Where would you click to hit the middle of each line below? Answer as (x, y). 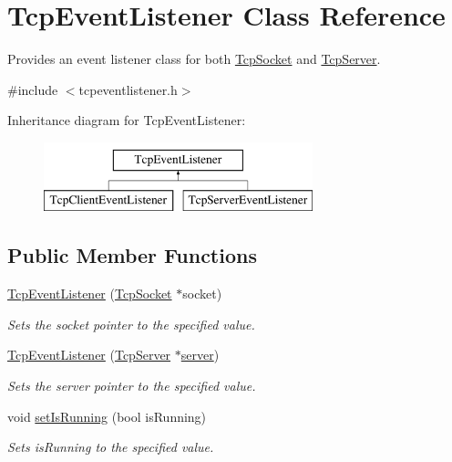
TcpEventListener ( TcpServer (89, 355)
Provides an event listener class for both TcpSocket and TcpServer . (194, 59)
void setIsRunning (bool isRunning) (107, 416)
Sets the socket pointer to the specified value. (131, 324)
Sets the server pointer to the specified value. (132, 386)
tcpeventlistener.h (128, 89)
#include (33, 89)
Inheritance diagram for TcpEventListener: (127, 120)
